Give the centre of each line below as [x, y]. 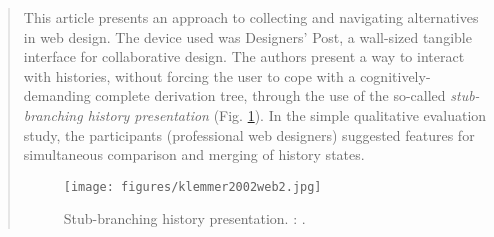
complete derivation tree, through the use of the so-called [270, 95]
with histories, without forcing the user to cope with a [189, 75]
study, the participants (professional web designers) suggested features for [249, 134]
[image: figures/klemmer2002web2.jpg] [192, 186]
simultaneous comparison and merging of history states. [194, 154]
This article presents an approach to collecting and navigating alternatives [251, 17]
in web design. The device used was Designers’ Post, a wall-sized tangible [247, 36]
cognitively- [395, 75]
